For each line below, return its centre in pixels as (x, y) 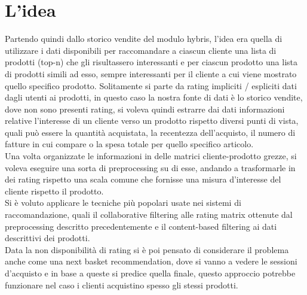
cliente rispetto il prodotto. (54, 191)
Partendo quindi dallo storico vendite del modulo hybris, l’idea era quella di (144, 39)
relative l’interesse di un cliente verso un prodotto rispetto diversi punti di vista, (152, 121)
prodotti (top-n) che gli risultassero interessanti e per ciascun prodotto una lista (151, 62)
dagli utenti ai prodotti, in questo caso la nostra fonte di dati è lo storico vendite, (154, 97)
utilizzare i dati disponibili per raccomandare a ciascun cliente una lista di (141, 50)
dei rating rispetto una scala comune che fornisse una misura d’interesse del (143, 179)
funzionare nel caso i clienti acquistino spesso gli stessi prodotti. (122, 285)
